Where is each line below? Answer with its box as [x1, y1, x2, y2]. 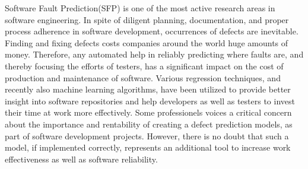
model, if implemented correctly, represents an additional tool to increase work [5, 141, 291, 154]
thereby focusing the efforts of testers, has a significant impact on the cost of [5, 59, 284, 72]
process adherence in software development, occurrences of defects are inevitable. [5, 25, 299, 37]
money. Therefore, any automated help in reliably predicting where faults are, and [5, 48, 304, 60]
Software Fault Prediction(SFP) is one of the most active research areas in [5, 2, 275, 14]
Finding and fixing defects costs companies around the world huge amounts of [5, 36, 288, 49]
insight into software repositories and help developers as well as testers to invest [5, 94, 295, 107]
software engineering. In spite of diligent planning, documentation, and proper [5, 13, 289, 25]
